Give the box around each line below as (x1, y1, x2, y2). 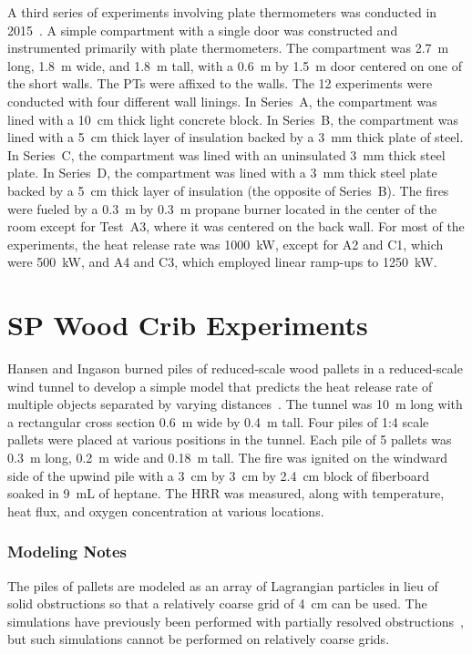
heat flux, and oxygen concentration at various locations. (7, 501, 324, 520)
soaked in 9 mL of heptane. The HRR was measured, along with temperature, (7, 484, 445, 503)
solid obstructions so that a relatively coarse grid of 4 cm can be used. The (7, 594, 427, 613)
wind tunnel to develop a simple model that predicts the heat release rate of (7, 376, 433, 395)
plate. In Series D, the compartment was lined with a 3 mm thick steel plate (7, 163, 437, 182)
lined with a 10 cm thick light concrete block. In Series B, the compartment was (7, 109, 459, 128)
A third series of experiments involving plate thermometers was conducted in (7, 3, 437, 21)
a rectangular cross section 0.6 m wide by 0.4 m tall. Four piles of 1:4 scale (7, 412, 429, 431)
